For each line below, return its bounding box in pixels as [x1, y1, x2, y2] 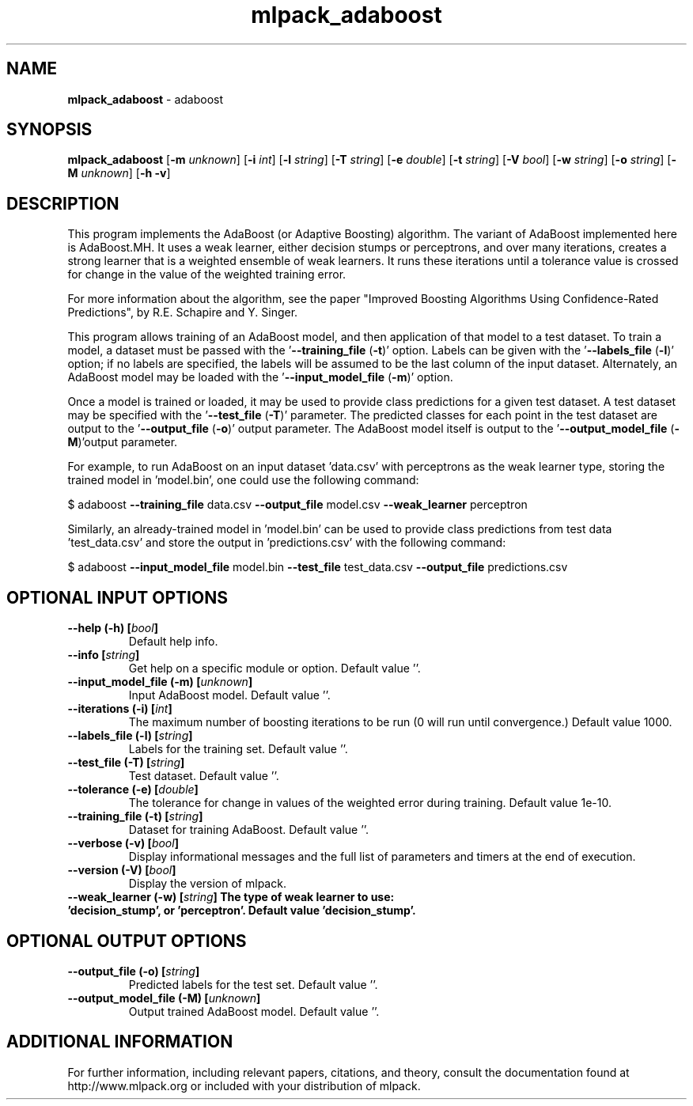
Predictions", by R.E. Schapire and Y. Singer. [67, 305, 298, 320]
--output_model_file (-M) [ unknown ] [67, 990, 261, 1005]
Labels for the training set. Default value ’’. [128, 742, 348, 756]
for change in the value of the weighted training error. [67, 267, 346, 282]
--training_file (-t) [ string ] [67, 809, 203, 824]
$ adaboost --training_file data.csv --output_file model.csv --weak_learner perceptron [67, 498, 528, 512]
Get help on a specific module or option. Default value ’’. [128, 661, 421, 676]
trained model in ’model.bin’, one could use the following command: [67, 473, 419, 487]
